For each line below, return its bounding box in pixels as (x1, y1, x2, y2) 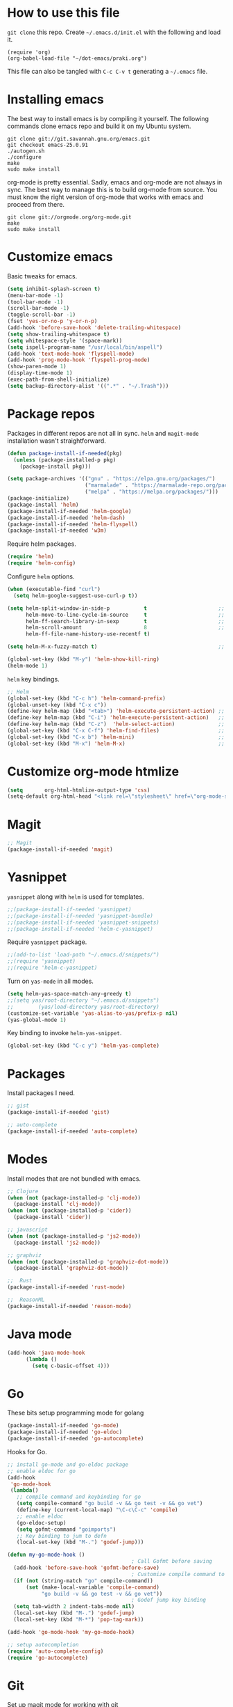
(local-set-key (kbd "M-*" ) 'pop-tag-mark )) (13, 1616, 144, 1623)
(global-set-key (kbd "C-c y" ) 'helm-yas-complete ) (7, 1042, 159, 1049)
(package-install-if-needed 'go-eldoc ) (7, 1429, 123, 1435)
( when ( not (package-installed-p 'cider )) (7, 1207, 132, 1214)
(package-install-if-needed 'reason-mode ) (7, 1303, 132, 1309)
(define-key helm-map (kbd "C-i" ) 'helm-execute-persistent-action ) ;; (7, 714, 225, 721)
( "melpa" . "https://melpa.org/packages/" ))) (84, 489, 218, 496)
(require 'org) (7, 49, 51, 56)
